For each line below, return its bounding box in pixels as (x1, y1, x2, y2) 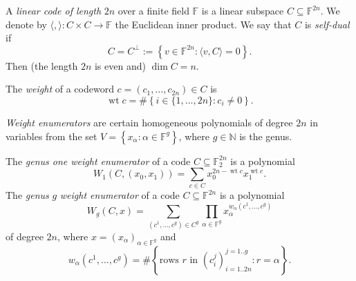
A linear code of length (6, 3, 102, 17)
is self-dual (304, 17, 350, 31)
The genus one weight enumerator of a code (6, 153, 191, 168)
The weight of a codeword (6, 81, 114, 96)
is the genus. (239, 128, 292, 143)
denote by (6, 17, 47, 31)
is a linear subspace (201, 3, 284, 17)
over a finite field (118, 3, 189, 17)
